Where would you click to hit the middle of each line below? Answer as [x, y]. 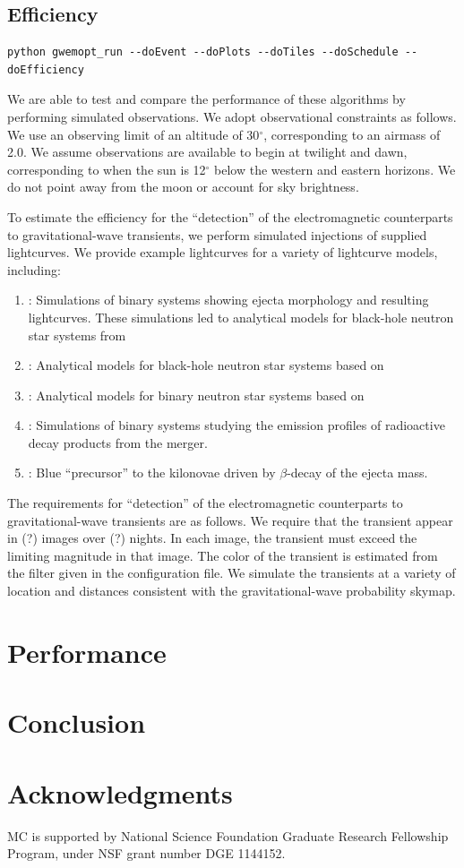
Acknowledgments [120, 792]
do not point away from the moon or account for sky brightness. [183, 187]
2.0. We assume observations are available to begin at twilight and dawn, [207, 152]
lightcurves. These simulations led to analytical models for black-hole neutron [241, 317]
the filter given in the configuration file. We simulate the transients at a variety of [232, 573]
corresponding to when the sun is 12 [107, 169]
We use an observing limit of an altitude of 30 [133, 134]
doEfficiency [46, 69]
